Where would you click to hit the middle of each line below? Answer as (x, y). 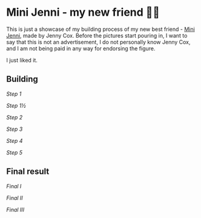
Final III (15, 210)
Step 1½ (16, 105)
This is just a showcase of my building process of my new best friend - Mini (100, 29)
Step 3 (15, 129)
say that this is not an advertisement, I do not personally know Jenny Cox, (98, 42)
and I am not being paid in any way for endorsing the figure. (81, 48)
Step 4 (15, 140)
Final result (28, 172)
